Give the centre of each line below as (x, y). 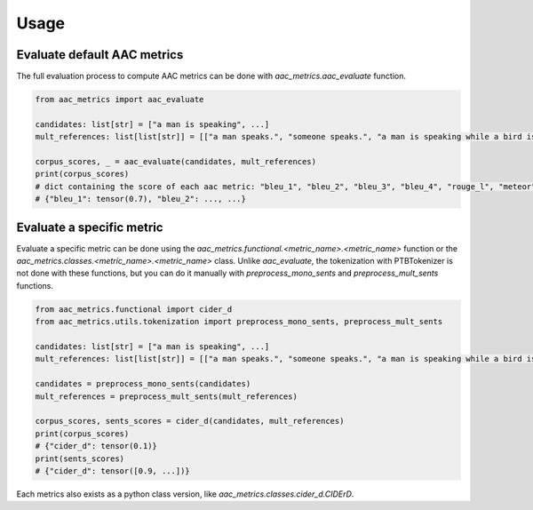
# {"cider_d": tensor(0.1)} (96, 446)
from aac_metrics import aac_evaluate (119, 100)
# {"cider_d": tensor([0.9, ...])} (112, 470)
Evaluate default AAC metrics (100, 55)
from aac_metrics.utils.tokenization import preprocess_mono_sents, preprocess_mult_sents (239, 322)
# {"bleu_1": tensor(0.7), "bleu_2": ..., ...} (140, 199)
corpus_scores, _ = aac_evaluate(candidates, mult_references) (176, 161)
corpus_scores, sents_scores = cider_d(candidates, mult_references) (190, 421)
